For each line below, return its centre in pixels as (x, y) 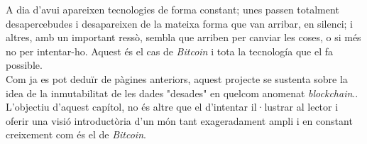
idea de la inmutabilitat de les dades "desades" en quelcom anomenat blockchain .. (182, 93)
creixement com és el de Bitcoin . (76, 134)
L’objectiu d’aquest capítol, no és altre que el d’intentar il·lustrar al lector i (172, 107)
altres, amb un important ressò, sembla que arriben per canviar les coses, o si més (183, 37)
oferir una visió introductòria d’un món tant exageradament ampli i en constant (179, 120)
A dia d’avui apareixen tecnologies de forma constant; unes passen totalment (172, 9)
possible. (24, 65)
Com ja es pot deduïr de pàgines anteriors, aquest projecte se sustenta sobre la (177, 78)
